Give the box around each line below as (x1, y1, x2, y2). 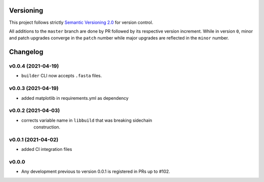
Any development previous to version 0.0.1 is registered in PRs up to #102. (21, 168, 171, 175)
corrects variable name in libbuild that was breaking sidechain (21, 117, 153, 123)
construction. (33, 124, 61, 130)
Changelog (9, 48, 44, 56)
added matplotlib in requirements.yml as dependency (21, 95, 129, 101)
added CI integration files (21, 146, 72, 152)
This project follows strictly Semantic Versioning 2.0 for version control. (9, 19, 154, 25)
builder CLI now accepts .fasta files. (21, 73, 102, 79)
